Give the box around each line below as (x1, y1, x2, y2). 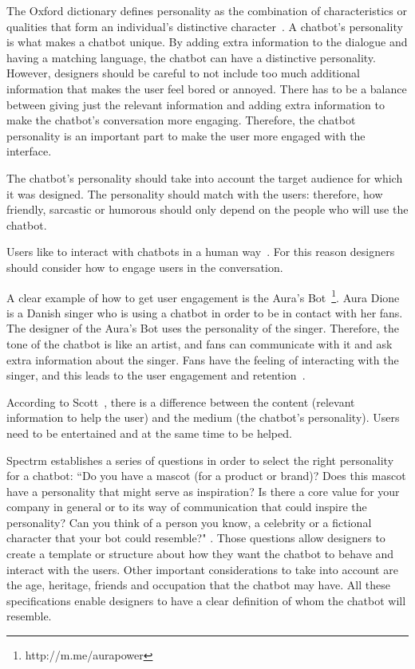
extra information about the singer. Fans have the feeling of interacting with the (6, 351, 399, 368)
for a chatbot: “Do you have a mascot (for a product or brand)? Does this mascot (6, 467, 406, 484)
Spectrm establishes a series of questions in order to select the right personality (6, 451, 394, 468)
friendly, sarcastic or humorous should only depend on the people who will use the (6, 201, 409, 218)
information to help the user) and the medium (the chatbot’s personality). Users (6, 409, 400, 426)
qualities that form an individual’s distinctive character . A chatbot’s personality (6, 18, 403, 34)
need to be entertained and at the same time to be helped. (6, 424, 292, 441)
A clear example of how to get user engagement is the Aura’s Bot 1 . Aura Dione (6, 286, 400, 305)
